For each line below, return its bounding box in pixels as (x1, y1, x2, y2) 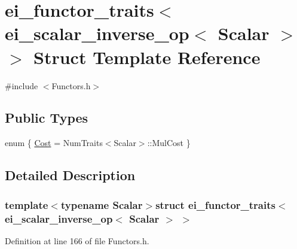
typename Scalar (60, 197, 143, 212)
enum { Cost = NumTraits (5, 136, 103, 149)
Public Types (5, 108, 88, 127)
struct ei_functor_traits (155, 197, 275, 212)
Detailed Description (5, 166, 136, 184)
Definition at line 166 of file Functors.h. (5, 234, 149, 247)
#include (5, 79, 38, 92)
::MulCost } (147, 136, 191, 149)
